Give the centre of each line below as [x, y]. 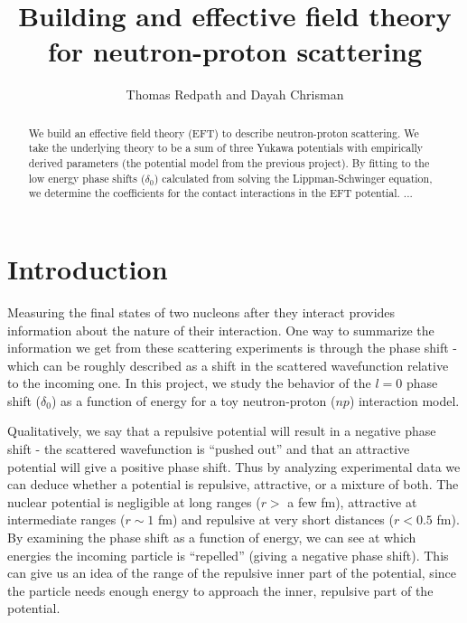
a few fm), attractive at [352, 501]
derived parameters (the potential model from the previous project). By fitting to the [229, 163]
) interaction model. [404, 400]
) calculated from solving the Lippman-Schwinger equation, [293, 178]
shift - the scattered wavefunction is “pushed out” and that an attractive [209, 449]
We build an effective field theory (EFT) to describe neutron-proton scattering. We [224, 132]
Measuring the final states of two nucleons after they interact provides [201, 311]
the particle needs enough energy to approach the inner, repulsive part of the [220, 590]
